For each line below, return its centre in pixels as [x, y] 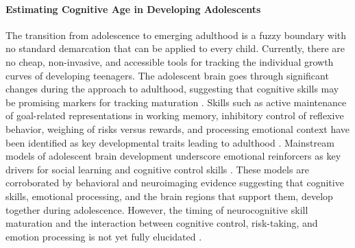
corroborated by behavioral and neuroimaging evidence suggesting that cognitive [175, 183]
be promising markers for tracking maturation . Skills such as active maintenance [176, 102]
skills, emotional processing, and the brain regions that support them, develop [169, 196]
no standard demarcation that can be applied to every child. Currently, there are [175, 48]
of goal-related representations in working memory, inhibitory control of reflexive [175, 115]
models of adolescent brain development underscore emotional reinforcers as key [173, 156]
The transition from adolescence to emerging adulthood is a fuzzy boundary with [176, 35]
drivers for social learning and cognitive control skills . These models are [157, 169]
